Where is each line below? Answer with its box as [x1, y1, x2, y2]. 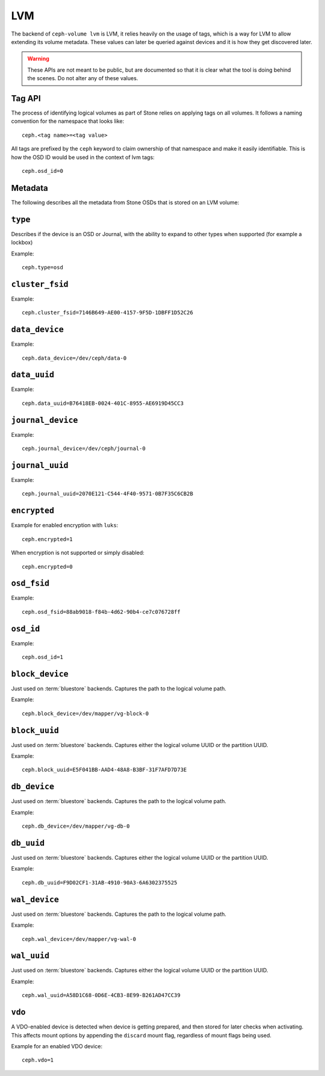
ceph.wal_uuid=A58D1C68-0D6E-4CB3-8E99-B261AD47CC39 [22, 992, 181, 999]
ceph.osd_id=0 [22, 167, 63, 174]
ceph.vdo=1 [22, 1057, 54, 1063]
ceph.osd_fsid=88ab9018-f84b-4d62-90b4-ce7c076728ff [22, 608, 181, 615]
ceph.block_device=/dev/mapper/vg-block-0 [22, 710, 149, 717]
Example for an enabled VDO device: [11, 1042, 102, 1049]
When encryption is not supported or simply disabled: [11, 549, 144, 557]
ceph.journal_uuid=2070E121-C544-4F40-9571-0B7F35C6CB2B [22, 490, 194, 497]
